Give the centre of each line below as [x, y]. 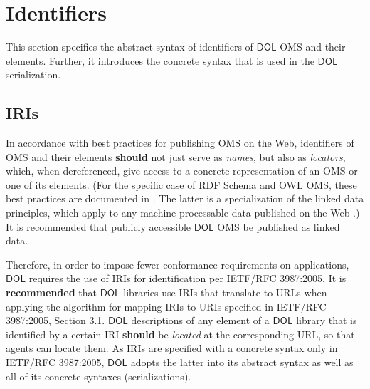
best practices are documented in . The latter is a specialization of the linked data [185, 198]
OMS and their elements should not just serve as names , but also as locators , [176, 156]
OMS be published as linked [279, 226]
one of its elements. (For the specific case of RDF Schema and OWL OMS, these [181, 184]
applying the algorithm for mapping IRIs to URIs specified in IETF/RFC [166, 306]
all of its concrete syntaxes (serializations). [99, 376]
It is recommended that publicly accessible [99, 226]
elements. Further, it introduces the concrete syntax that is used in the [160, 60]
